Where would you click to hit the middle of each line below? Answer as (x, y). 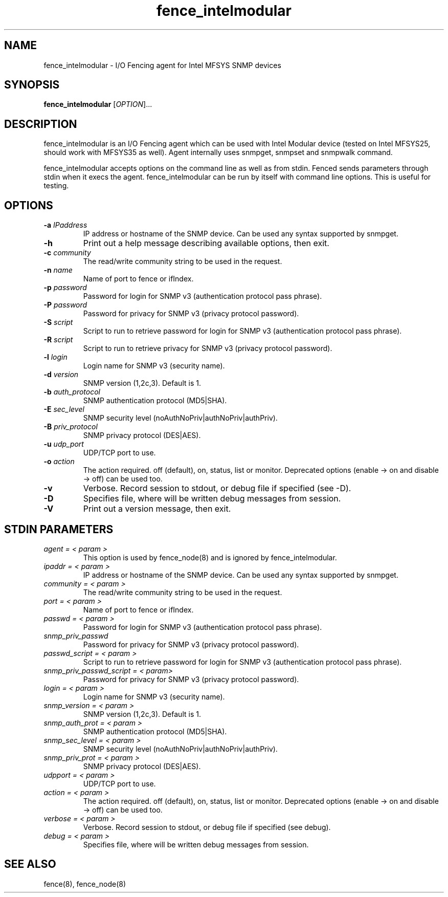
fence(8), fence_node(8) (85, 884)
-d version (61, 375)
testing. (56, 186)
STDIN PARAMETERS (59, 529)
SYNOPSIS (32, 85)
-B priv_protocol (71, 427)
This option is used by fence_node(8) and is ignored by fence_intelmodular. (210, 557)
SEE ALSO (30, 864)
